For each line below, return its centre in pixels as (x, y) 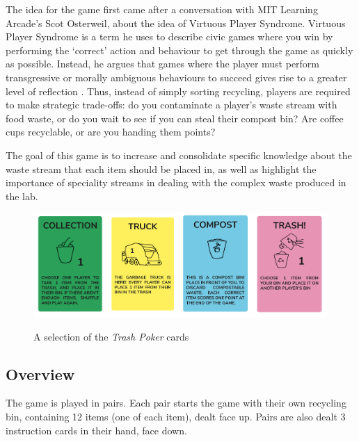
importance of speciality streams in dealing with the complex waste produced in (176, 182)
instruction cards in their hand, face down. (96, 430)
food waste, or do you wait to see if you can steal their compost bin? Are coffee (175, 118)
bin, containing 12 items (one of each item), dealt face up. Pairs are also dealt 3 (176, 416)
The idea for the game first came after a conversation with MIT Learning (162, 9)
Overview (40, 374)
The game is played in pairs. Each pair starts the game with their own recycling (176, 403)
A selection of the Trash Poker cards (111, 336)
